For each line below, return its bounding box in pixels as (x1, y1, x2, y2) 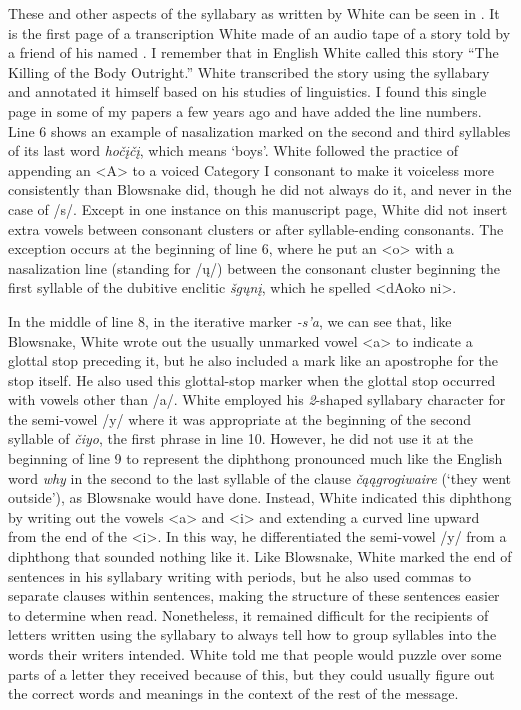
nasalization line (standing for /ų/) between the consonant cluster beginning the (8, 257, 500, 278)
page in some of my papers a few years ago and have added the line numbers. (8, 100, 482, 121)
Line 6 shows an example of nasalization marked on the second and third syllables (8, 120, 511, 141)
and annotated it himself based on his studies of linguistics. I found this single (8, 81, 487, 102)
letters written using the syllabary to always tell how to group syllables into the (8, 624, 497, 645)
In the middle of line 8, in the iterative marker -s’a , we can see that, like (8, 310, 452, 331)
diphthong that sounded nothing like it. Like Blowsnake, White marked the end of (8, 546, 512, 567)
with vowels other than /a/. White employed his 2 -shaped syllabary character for (8, 389, 506, 410)
